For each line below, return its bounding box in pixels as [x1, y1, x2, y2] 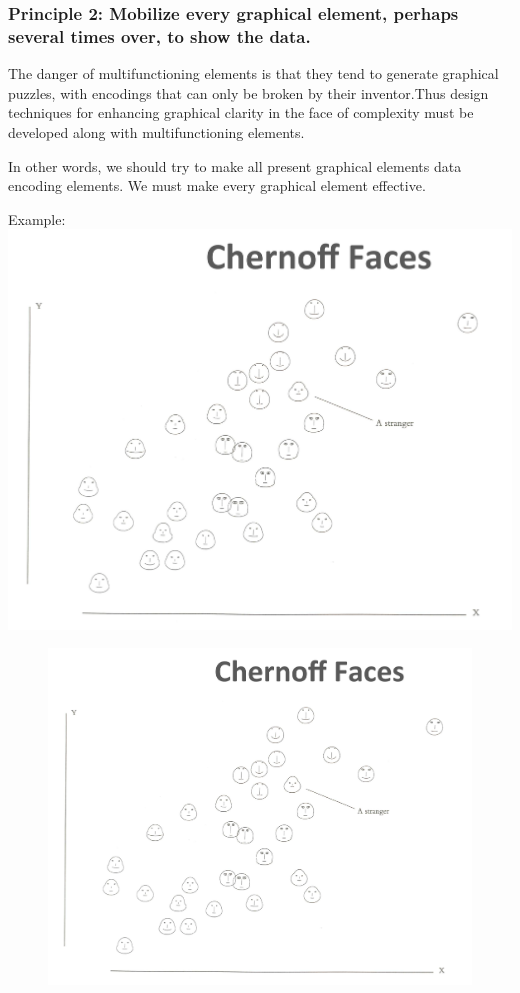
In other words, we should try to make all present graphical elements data [8, 155, 462, 176]
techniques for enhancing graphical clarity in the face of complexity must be [8, 102, 474, 123]
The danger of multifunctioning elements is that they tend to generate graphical [8, 63, 499, 84]
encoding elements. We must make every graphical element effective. [8, 175, 426, 196]
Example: [8, 208, 66, 229]
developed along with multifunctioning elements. [8, 121, 305, 142]
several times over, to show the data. [8, 23, 311, 48]
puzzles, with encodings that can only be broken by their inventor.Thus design [8, 82, 489, 103]
